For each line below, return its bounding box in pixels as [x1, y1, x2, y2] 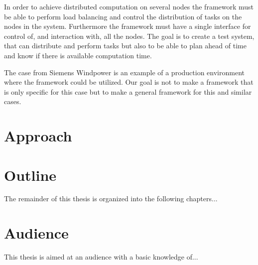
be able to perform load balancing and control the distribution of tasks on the [4, 11, 242, 21]
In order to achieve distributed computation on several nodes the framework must [4, 1, 254, 11]
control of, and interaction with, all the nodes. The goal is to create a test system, [4, 30, 255, 41]
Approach [4, 126, 72, 146]
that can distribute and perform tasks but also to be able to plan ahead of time [4, 40, 247, 51]
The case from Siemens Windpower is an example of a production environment [4, 67, 245, 77]
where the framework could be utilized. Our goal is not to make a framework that [4, 77, 254, 87]
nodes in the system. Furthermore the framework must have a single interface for [4, 21, 251, 31]
